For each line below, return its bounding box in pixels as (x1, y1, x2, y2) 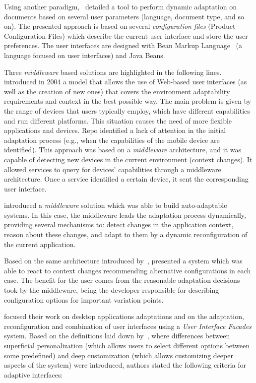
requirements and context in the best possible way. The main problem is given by (4, 96, 252, 106)
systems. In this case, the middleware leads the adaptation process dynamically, (4, 209, 246, 220)
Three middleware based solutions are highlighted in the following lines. (4, 66, 222, 77)
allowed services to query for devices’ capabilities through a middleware (4, 164, 221, 174)
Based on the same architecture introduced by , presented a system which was (4, 255, 243, 266)
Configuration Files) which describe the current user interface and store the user (4, 30, 248, 41)
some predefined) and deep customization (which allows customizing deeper (4, 350, 233, 360)
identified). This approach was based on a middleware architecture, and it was (4, 144, 242, 155)
